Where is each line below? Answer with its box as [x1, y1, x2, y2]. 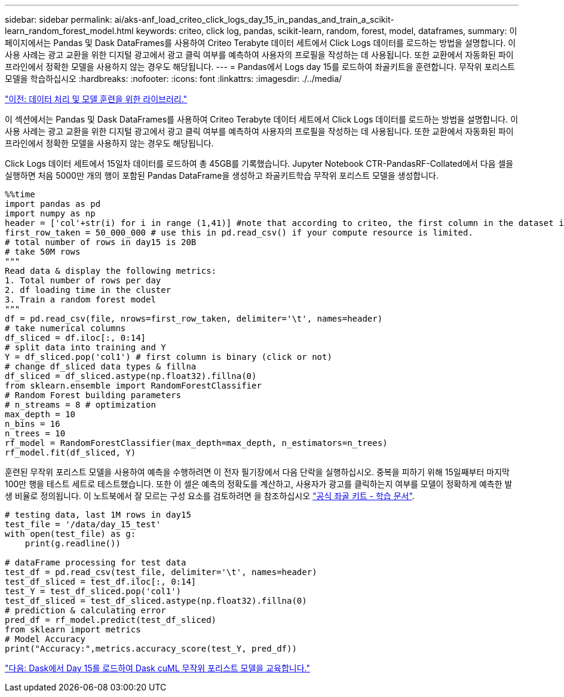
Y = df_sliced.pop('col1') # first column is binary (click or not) [5, 352, 332, 362]
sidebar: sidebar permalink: [5, 14, 112, 25]
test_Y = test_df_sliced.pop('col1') [5, 586, 182, 596]
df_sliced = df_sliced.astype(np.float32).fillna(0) [5, 371, 257, 381]
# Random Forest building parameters [5, 390, 182, 400]
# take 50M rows [5, 247, 81, 256]
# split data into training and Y [5, 343, 166, 352]
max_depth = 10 [5, 409, 76, 419]
